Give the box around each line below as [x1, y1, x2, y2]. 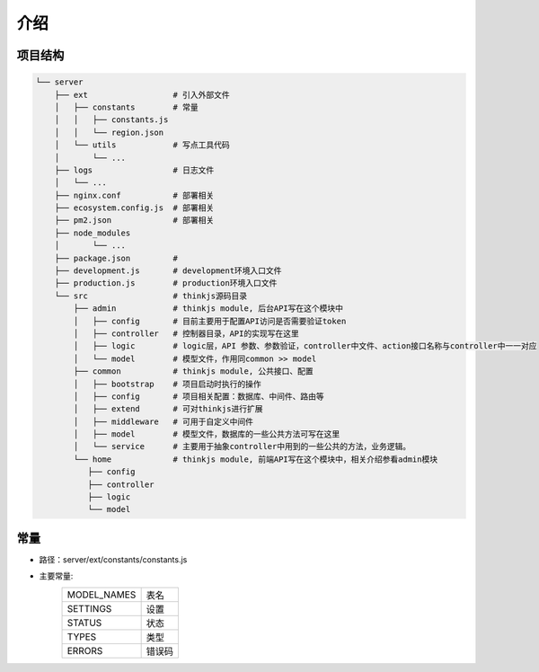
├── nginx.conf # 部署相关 [54, 190, 215, 200]
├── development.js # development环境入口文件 [54, 266, 282, 276]
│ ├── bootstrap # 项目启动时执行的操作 [73, 378, 261, 389]
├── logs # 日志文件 [54, 164, 215, 175]
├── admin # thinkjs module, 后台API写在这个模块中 [73, 304, 344, 314]
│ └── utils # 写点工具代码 [54, 140, 230, 150]
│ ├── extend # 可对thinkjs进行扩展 [73, 404, 263, 414]
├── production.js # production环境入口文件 [54, 279, 278, 288]
